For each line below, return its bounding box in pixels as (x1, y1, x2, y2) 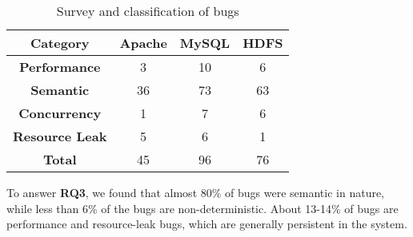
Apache (119, 34, 167, 52)
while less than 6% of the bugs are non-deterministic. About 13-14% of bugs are (6, 199, 399, 216)
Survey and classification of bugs (56, 2, 239, 20)
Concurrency (18, 104, 102, 122)
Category (30, 34, 90, 52)
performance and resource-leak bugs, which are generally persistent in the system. (6, 215, 407, 232)
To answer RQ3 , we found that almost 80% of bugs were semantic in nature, (6, 184, 385, 200)
